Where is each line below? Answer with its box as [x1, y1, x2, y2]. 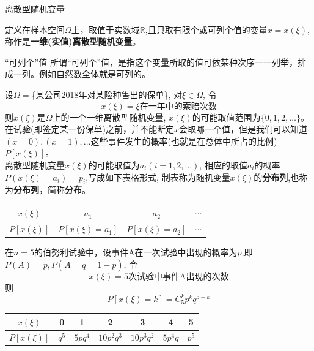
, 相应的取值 [199, 158, 247, 171]
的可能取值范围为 [192, 110, 261, 123]
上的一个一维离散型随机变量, [52, 110, 166, 123]
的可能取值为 [88, 158, 140, 171]
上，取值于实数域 [71, 23, 140, 36]
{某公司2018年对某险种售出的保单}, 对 [31, 88, 183, 100]
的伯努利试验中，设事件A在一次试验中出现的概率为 [34, 246, 238, 259]
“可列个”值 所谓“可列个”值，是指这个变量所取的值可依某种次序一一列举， [5, 55, 298, 68]
